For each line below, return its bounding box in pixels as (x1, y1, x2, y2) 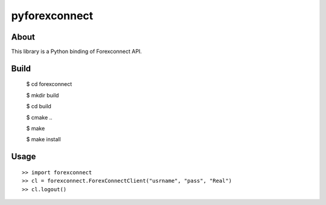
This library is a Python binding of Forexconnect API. (11, 48, 142, 55)
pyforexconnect (11, 9, 94, 22)
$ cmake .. (26, 114, 53, 121)
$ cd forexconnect (26, 81, 72, 88)
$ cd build (26, 103, 51, 110)
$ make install (26, 136, 61, 143)
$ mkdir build (26, 91, 59, 99)
